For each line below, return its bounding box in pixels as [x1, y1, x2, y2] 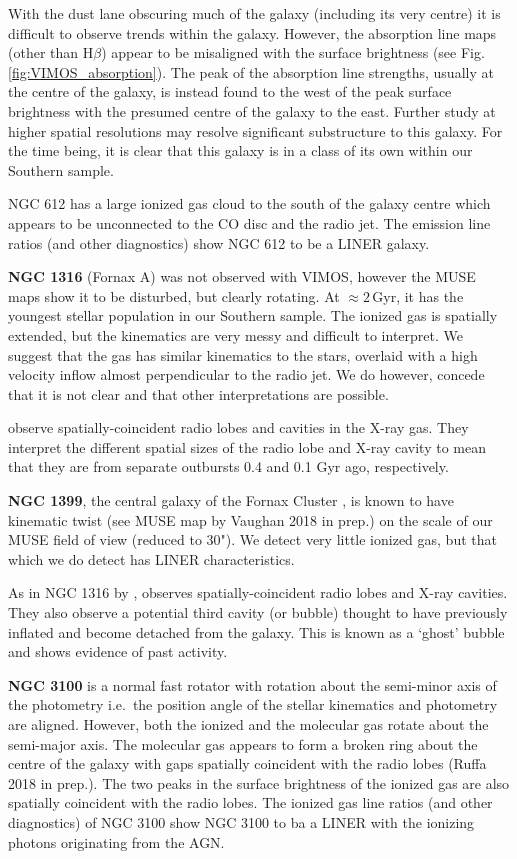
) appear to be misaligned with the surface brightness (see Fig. [101, 42, 485, 63]
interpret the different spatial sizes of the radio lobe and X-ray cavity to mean [8, 436, 486, 457]
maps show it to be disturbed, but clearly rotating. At [8, 285, 340, 306]
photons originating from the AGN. [8, 831, 225, 852]
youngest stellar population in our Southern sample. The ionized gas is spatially [8, 305, 498, 326]
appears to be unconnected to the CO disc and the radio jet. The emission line [8, 212, 491, 233]
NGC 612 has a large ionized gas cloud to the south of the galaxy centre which [8, 193, 491, 214]
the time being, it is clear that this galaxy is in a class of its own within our [8, 140, 473, 161]
